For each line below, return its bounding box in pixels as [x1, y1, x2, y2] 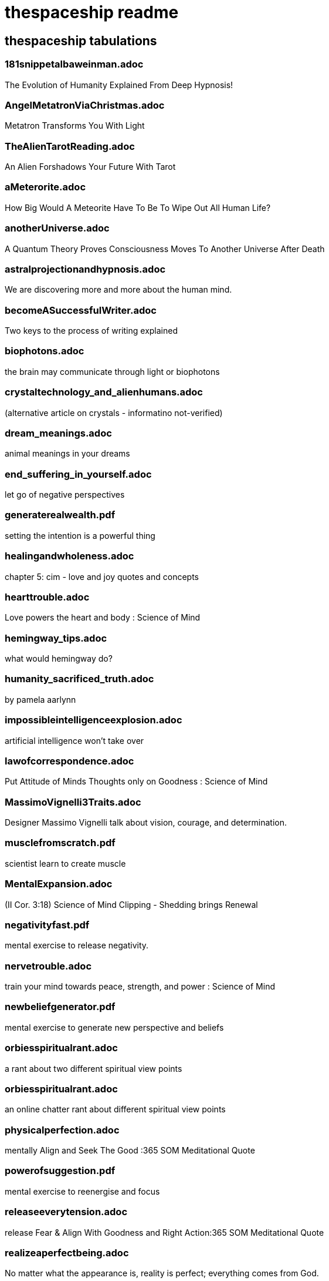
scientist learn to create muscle [5, 858, 126, 868]
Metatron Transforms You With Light [5, 120, 145, 131]
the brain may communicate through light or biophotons [5, 366, 220, 377]
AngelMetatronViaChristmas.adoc [5, 99, 165, 111]
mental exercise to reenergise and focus [5, 1186, 160, 1196]
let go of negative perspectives [5, 489, 125, 500]
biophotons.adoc [5, 345, 84, 357]
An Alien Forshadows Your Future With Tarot [5, 162, 176, 172]
